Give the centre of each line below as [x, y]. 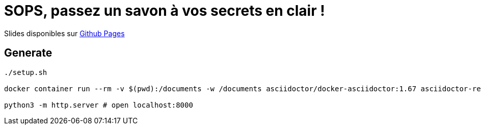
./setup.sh [26, 72]
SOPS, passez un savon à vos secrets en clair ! [165, 11]
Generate [28, 53]
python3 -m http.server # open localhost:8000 [99, 105]
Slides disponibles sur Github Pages [64, 33]
